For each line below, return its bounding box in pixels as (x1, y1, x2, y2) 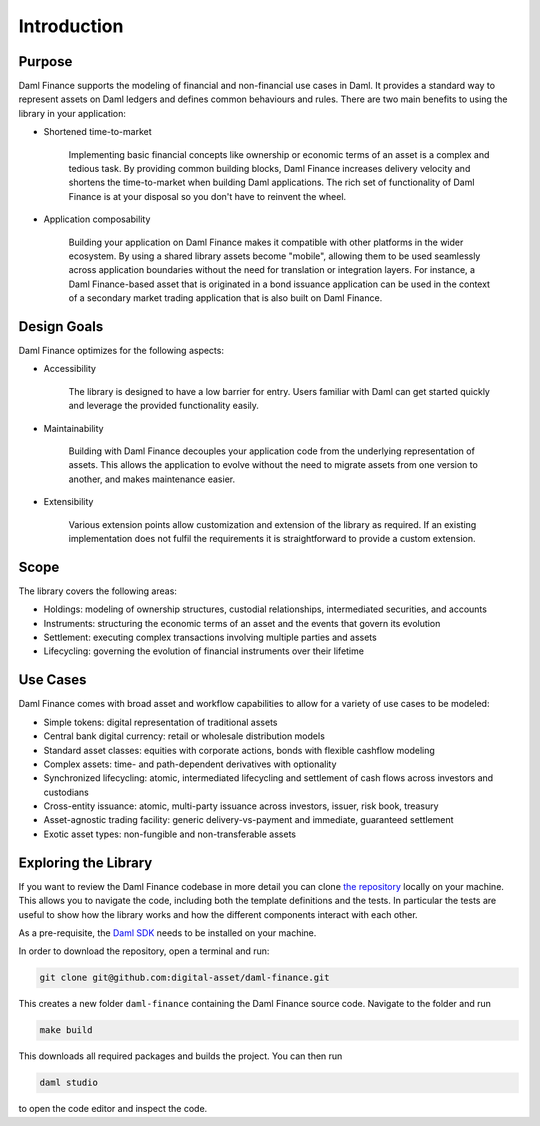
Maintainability (43, 422, 104, 434)
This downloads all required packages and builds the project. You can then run (18, 1050, 343, 1062)
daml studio (39, 1077, 99, 1089)
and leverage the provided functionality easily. (68, 400, 260, 412)
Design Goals (18, 318, 104, 335)
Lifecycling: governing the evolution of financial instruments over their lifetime (43, 645, 365, 657)
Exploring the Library (18, 854, 153, 871)
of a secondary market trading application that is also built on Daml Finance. (68, 292, 383, 304)
